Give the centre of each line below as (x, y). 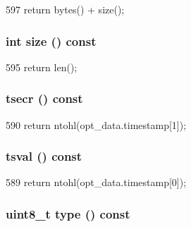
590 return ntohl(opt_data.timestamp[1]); (96, 124)
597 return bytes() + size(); (65, 9)
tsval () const (44, 156)
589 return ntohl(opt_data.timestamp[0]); (96, 182)
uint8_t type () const (68, 213)
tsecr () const (44, 98)
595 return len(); (42, 67)
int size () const (51, 41)
